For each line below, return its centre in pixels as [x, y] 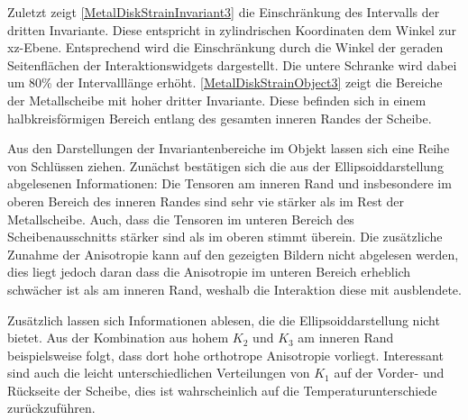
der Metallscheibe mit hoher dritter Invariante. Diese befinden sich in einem [217, 100]
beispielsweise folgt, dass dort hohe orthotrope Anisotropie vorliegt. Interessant [225, 355]
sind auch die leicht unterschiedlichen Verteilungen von [159, 373]
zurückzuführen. [51, 408]
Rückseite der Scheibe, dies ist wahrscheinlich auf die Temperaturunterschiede [222, 390]
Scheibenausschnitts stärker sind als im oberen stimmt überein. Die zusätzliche [225, 237]
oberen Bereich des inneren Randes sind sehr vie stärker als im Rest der [206, 201]
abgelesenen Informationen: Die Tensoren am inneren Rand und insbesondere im [229, 183]
